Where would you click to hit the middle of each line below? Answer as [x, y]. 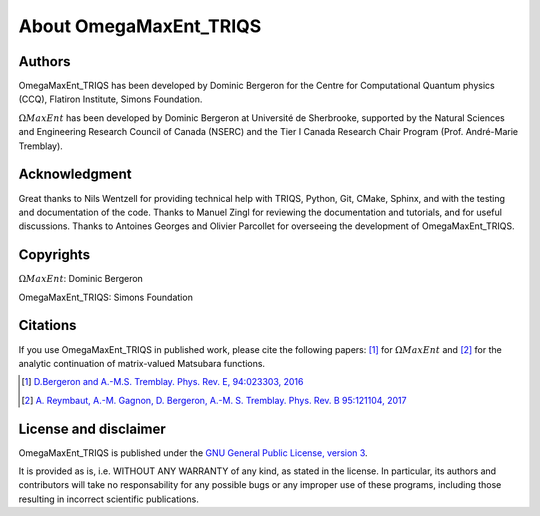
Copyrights [54, 255]
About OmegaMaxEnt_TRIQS [140, 26]
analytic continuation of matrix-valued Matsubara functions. [141, 363]
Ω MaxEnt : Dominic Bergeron [81, 279]
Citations [47, 325]
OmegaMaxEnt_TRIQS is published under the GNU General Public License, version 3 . [193, 452]
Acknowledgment [75, 174]
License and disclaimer [92, 428]
